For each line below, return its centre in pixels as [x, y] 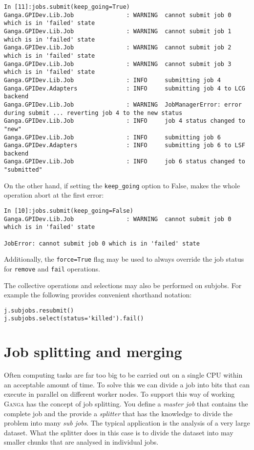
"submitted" [23, 170]
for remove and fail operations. [52, 268]
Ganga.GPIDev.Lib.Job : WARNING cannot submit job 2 [118, 48]
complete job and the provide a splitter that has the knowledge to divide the [118, 413]
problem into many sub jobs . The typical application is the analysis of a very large [127, 423]
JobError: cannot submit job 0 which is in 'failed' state [102, 243]
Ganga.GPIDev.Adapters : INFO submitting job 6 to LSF [125, 146]
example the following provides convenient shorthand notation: [98, 295]
